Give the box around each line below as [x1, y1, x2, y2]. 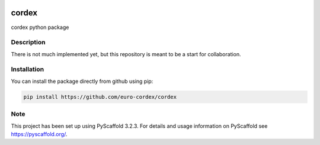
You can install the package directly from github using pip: [11, 78, 153, 85]
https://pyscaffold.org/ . [11, 130, 68, 137]
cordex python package [11, 24, 69, 31]
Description [11, 38, 46, 47]
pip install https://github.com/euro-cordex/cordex [23, 94, 177, 100]
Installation [11, 65, 44, 73]
